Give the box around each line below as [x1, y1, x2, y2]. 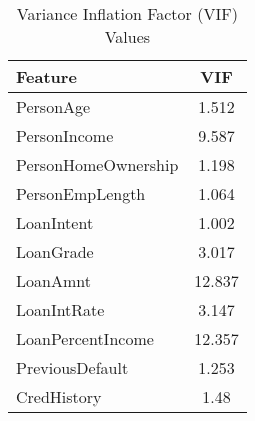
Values [104, 25, 151, 48]
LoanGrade [16, 240, 94, 263]
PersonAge [16, 95, 91, 118]
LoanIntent [16, 211, 94, 234]
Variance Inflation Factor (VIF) [16, 2, 238, 25]
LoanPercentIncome [16, 327, 154, 350]
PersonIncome [16, 124, 114, 147]
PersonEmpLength [16, 182, 146, 205]
